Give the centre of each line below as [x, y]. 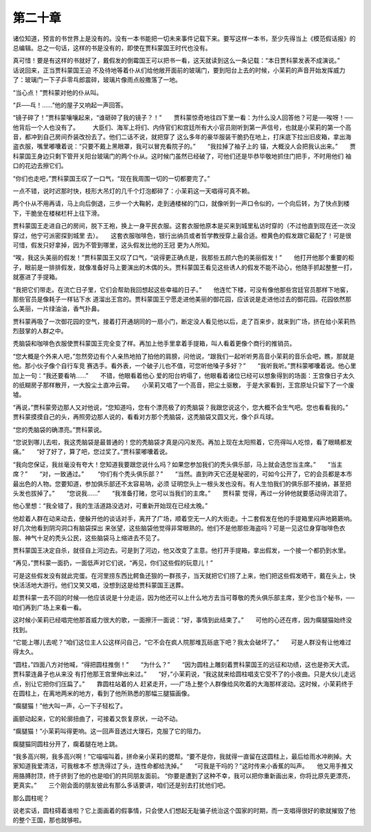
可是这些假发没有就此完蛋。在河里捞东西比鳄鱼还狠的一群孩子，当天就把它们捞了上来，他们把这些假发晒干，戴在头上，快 [184, 575]
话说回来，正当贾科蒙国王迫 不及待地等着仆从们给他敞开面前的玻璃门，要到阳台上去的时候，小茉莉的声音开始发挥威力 [179, 70]
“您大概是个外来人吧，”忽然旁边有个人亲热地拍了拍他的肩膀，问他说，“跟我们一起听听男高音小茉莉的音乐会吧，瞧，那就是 [184, 356]
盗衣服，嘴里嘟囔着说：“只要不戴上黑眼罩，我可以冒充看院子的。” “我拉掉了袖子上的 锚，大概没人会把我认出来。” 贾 [184, 146]
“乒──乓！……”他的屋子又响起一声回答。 [70, 105]
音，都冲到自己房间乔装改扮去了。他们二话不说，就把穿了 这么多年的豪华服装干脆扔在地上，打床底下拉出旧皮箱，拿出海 [182, 137]
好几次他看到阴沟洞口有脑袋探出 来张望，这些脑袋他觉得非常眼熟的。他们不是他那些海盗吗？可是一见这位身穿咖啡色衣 [179, 528]
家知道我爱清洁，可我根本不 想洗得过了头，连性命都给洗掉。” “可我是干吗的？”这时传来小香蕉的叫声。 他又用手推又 [183, 766]
